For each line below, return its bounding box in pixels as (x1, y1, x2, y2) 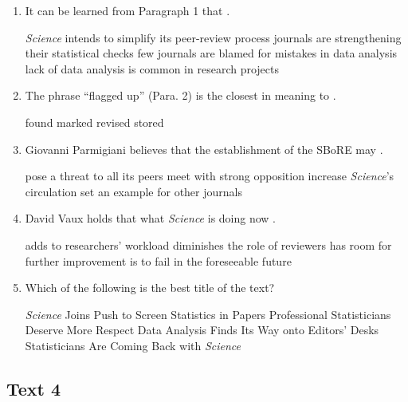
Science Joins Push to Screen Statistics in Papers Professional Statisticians (25, 305, 391, 322)
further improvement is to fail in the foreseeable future (25, 252, 292, 269)
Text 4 (6, 376, 61, 400)
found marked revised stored (25, 113, 164, 130)
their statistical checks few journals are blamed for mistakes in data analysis (25, 45, 398, 61)
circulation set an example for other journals (25, 183, 242, 199)
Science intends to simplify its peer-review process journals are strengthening (25, 29, 402, 45)
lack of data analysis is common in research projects (25, 60, 279, 77)
